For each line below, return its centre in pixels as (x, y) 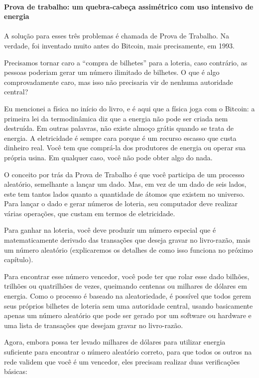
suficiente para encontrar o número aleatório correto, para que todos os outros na (128, 352)
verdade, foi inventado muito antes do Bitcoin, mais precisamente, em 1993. (119, 45)
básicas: (16, 371)
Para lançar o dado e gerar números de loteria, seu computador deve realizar (121, 203)
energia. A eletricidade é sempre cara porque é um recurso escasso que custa (120, 138)
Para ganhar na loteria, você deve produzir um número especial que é (110, 230)
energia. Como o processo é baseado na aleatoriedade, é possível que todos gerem (128, 296)
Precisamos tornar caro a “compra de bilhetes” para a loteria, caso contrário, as (126, 62)
